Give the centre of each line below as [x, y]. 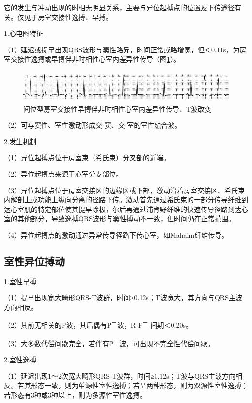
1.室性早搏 [20, 281]
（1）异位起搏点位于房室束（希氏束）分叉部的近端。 [87, 157]
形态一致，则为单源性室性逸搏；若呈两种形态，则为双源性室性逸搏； [139, 385]
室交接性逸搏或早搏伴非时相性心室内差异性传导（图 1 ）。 [92, 59]
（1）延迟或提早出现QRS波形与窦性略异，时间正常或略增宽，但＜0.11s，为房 [125, 49]
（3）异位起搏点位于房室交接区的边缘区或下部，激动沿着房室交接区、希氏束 [124, 190]
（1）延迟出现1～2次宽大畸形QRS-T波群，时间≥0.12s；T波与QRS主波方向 [120, 376]
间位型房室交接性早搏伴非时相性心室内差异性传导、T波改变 [118, 108]
